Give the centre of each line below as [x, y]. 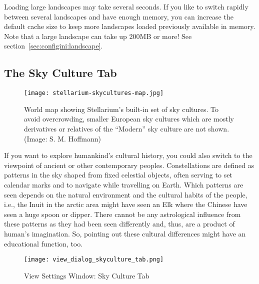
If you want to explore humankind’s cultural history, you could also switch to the [128, 155]
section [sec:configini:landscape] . [53, 46]
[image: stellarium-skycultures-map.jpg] [94, 93]
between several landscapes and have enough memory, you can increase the [119, 16]
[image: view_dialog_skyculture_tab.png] [94, 260]
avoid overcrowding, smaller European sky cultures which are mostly [129, 119]
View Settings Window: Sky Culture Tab [87, 275]
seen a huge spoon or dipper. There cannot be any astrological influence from [122, 214]
